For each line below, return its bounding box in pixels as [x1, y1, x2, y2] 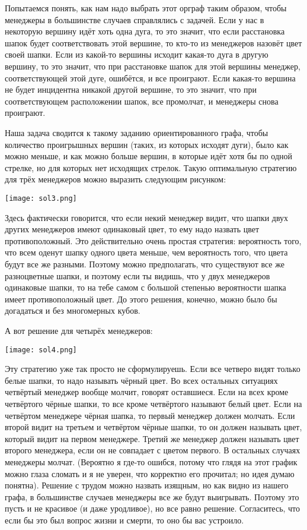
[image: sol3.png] [5, 194, 77, 203]
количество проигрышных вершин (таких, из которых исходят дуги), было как [5, 138, 289, 150]
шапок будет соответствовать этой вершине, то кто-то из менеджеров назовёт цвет [5, 36, 302, 49]
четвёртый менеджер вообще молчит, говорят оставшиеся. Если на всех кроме [5, 386, 289, 398]
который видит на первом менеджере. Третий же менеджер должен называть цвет [5, 432, 299, 444]
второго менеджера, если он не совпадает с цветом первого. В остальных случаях [5, 444, 300, 456]
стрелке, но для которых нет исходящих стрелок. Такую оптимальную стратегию [5, 161, 297, 173]
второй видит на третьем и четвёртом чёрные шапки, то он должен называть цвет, [5, 421, 302, 433]
